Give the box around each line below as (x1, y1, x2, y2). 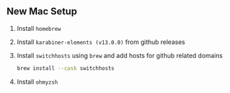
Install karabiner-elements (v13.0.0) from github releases (16, 38, 185, 46)
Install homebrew (16, 24, 61, 32)
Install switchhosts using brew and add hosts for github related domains (16, 51, 223, 59)
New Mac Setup (6, 6, 78, 17)
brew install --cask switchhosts (16, 64, 115, 72)
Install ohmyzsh (16, 77, 58, 86)
